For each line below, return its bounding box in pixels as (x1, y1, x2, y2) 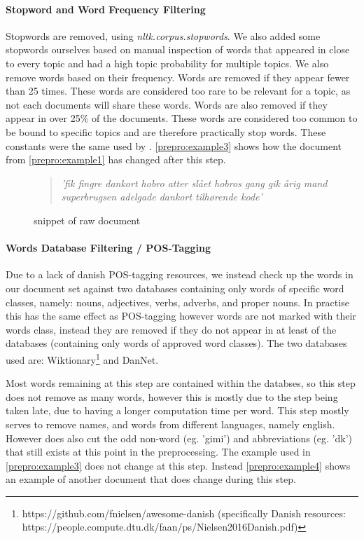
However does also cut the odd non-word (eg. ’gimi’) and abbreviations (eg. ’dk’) (6, 430, 353, 445)
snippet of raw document (34, 212, 141, 227)
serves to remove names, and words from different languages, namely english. (6, 416, 335, 431)
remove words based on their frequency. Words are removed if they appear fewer (6, 69, 350, 84)
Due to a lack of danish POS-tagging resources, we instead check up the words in (6, 267, 353, 282)
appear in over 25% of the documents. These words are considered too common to (6, 111, 358, 125)
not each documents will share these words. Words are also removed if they (6, 97, 328, 111)
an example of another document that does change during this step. (6, 472, 296, 486)
